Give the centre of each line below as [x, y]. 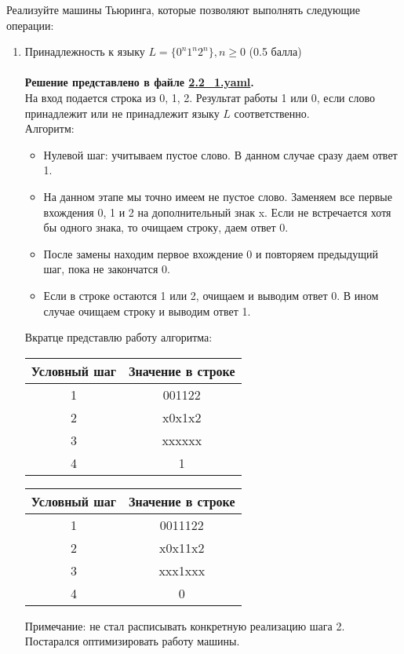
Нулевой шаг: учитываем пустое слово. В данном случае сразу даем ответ [220, 154]
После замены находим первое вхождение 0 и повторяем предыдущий [211, 253]
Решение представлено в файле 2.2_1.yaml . [139, 82]
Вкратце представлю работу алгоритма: [118, 337]
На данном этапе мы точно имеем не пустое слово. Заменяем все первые [218, 196]
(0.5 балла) [275, 51]
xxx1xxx [182, 570]
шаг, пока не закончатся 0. [107, 269]
